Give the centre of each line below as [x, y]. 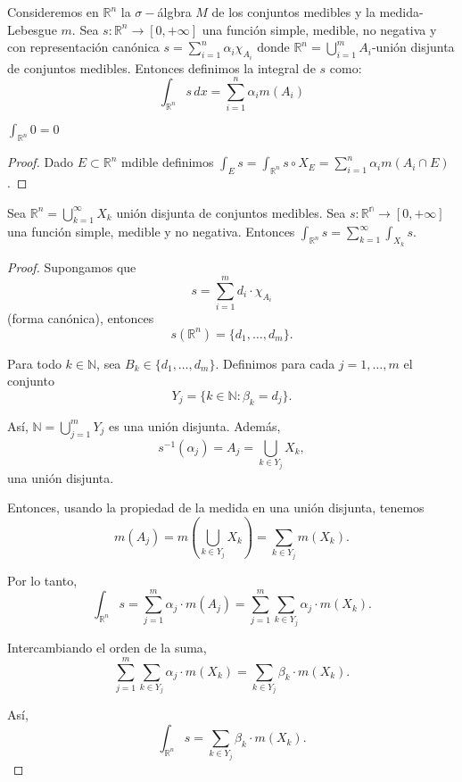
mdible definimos [167, 162]
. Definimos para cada [275, 363]
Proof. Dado [41, 162]
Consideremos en [53, 12]
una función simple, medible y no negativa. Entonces [151, 232]
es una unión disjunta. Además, [195, 425]
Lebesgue [32, 29]
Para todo [34, 363]
